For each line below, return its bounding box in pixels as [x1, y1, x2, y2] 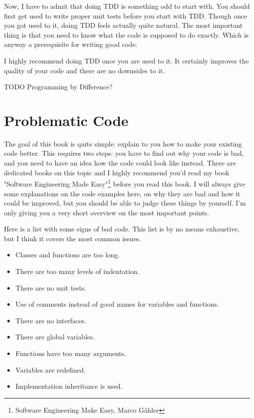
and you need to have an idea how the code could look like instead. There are [4, 158, 236, 168]
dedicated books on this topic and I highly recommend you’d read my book [4, 167, 230, 177]
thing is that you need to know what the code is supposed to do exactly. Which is [4, 29, 249, 40]
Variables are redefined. [15, 364, 86, 375]
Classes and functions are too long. [15, 250, 120, 260]
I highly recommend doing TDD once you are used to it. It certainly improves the [4, 55, 249, 65]
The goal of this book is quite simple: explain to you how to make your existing [4, 138, 242, 148]
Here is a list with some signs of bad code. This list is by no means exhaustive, [4, 224, 240, 234]
